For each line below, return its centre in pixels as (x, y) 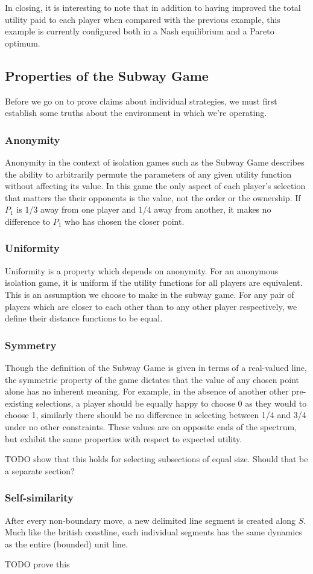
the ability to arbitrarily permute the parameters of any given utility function (148, 174)
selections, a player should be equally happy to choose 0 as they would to (171, 403)
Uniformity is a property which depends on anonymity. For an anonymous (142, 270)
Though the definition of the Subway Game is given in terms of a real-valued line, (156, 367)
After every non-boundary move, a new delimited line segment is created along (150, 520)
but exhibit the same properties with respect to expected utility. (124, 438)
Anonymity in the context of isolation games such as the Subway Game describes (155, 162)
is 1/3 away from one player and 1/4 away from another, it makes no (144, 209)
